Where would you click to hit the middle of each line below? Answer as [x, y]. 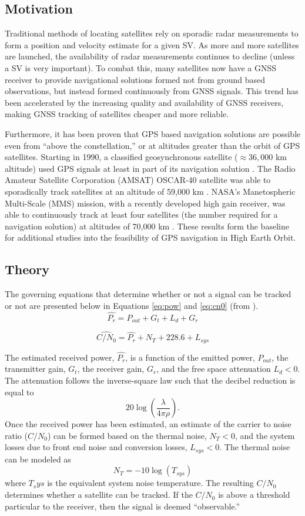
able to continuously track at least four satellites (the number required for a [141, 214]
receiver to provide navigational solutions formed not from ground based [135, 79]
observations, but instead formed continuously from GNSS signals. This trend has [152, 91]
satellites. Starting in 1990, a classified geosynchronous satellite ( [121, 157]
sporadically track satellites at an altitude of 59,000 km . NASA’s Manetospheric [150, 191]
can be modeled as [38, 459]
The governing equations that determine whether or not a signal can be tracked [148, 294]
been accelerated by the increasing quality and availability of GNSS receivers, [144, 102]
